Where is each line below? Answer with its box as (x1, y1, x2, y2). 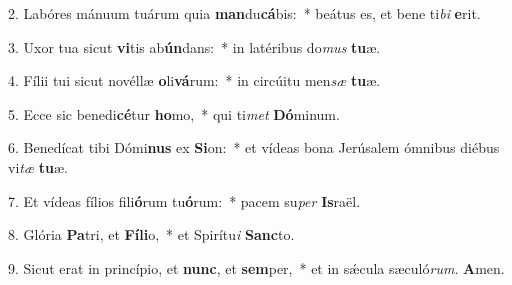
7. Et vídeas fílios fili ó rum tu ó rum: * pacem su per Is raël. (8, 190, 361, 211)
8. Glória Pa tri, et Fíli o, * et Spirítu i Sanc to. (8, 224, 295, 245)
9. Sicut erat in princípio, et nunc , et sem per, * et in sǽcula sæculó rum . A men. (8, 257, 505, 278)
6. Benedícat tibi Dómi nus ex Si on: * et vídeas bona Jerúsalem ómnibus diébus (8, 137, 500, 158)
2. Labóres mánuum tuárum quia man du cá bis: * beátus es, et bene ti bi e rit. (8, 3, 481, 23)
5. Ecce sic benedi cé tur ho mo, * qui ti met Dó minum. (8, 103, 340, 124)
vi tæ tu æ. (8, 156, 68, 177)
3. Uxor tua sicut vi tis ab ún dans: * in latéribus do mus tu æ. (8, 36, 381, 57)
